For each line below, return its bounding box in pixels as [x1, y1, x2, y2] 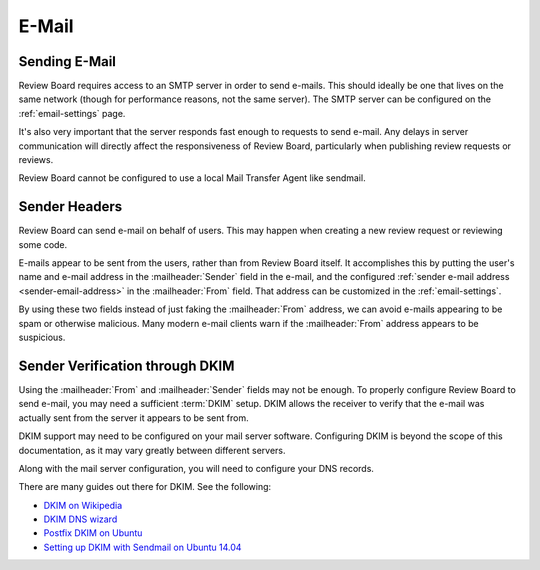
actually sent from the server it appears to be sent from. [18, 411, 249, 424]
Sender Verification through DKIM [18, 357, 235, 374]
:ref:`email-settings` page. [18, 107, 126, 119]
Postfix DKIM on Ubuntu [43, 527, 143, 539]
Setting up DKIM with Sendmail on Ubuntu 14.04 [43, 541, 242, 553]
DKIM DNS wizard [43, 513, 118, 525]
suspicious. [18, 331, 66, 344]
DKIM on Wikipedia [43, 499, 123, 511]
